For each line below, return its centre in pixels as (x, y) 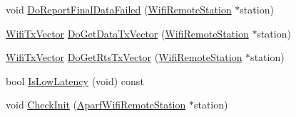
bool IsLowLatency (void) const (75, 80)
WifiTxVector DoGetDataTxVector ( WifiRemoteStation (127, 33)
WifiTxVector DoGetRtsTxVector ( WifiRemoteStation (124, 57)
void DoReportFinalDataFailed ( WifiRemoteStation (119, 9)
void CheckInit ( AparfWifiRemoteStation (96, 105)
